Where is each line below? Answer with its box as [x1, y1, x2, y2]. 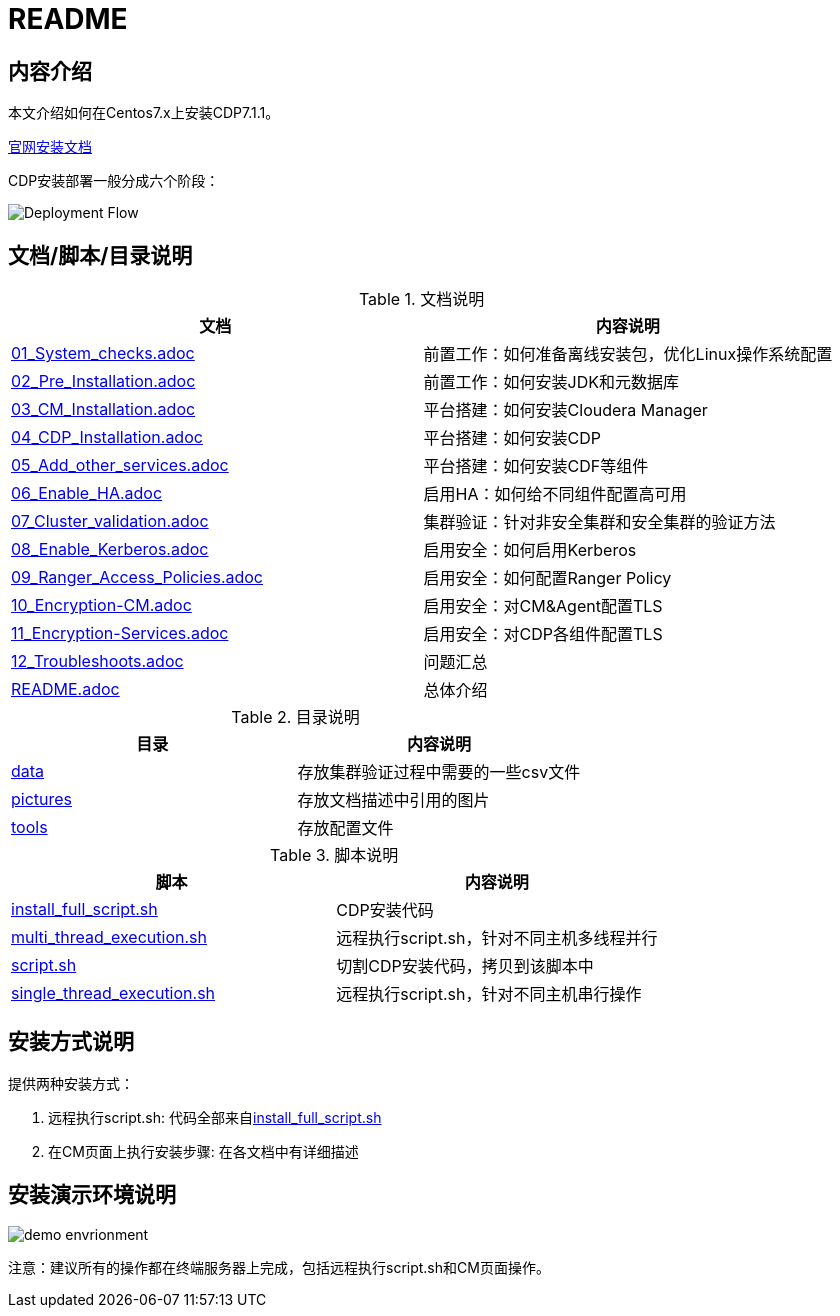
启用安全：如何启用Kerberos [423, 540, 637, 561]
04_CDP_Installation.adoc [11, 427, 203, 448]
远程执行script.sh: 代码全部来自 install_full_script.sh [48, 1108, 382, 1126]
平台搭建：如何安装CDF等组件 [423, 456, 649, 477]
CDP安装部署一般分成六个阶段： [8, 172, 220, 190]
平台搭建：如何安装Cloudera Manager [423, 400, 708, 421]
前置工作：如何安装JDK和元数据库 [423, 372, 680, 393]
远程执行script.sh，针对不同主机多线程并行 [336, 928, 658, 949]
